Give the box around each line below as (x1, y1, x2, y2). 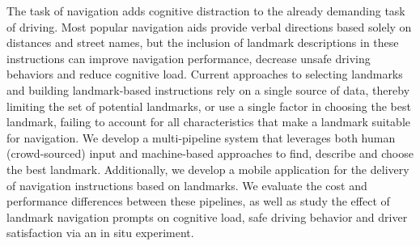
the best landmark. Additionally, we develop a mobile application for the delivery (6, 160, 409, 177)
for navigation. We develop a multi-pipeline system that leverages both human (6, 129, 396, 146)
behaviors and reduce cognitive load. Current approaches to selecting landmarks (6, 66, 403, 83)
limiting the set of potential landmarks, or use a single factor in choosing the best (6, 97, 411, 114)
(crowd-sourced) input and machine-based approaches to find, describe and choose (6, 145, 414, 162)
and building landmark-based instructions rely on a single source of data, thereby (6, 81, 410, 98)
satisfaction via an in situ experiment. (6, 224, 194, 241)
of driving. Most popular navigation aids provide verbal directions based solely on (6, 18, 412, 35)
